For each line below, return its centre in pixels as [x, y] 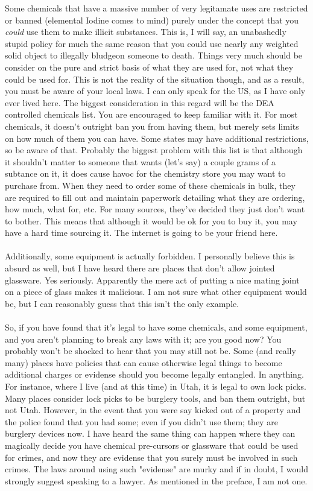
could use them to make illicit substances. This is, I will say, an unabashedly [146, 32]
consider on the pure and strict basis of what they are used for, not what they [149, 67]
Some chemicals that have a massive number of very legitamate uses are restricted [156, 8]
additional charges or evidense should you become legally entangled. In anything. [154, 374]
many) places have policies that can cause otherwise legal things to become [144, 362]
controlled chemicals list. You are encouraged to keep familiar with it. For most [151, 114]
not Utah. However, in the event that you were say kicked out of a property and [153, 410]
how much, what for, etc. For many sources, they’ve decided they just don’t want [155, 209]
